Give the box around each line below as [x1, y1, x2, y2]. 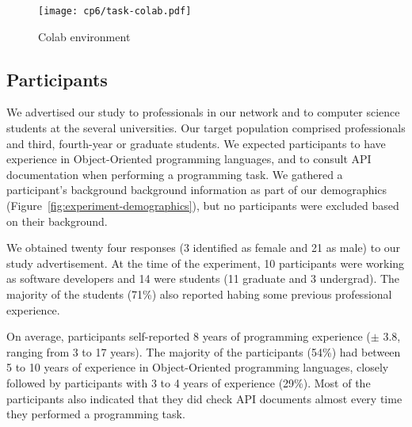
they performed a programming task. [6, 406, 185, 422]
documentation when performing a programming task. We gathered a [6, 166, 343, 182]
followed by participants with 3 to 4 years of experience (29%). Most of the [6, 374, 371, 391]
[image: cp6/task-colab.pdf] [38, 6, 192, 17]
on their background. [6, 212, 108, 229]
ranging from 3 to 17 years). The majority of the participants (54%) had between [6, 343, 401, 360]
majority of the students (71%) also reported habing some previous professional [6, 285, 392, 302]
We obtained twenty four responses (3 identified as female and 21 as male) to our [6, 239, 401, 256]
